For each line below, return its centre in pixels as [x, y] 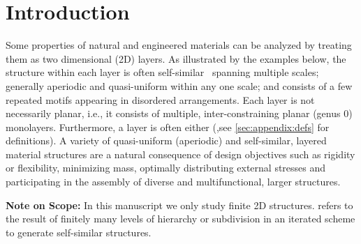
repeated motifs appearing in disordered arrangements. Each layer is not [160, 99]
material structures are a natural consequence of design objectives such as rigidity [180, 154]
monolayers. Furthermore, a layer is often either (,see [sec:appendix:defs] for [168, 127]
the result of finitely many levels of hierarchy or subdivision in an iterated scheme [180, 219]
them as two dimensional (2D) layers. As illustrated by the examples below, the [176, 58]
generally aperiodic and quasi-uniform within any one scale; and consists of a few [179, 85]
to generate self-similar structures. [79, 232]
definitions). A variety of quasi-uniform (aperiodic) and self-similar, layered [166, 140]
